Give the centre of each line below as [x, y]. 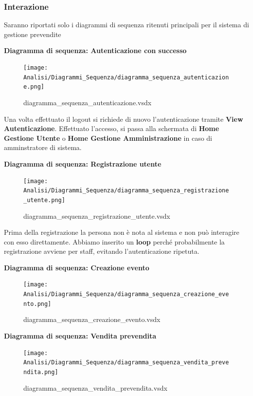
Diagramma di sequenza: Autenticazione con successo [95, 50]
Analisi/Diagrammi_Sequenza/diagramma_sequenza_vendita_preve [126, 363]
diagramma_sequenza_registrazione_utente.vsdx [97, 216]
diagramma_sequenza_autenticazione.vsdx [88, 102]
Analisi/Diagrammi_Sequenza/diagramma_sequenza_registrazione [126, 191]
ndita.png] [41, 372]
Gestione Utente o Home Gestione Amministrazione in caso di [108, 138]
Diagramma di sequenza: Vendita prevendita [80, 336]
